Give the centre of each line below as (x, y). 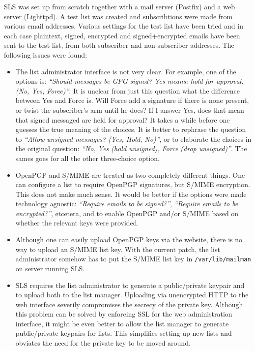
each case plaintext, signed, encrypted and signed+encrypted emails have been (122, 35)
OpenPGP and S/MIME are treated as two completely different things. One (130, 175)
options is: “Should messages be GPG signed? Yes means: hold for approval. (129, 81)
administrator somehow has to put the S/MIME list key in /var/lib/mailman (133, 259)
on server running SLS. (50, 268)
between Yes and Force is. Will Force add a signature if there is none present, (132, 100)
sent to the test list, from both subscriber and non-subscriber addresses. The (119, 45)
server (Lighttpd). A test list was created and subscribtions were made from (118, 16)
